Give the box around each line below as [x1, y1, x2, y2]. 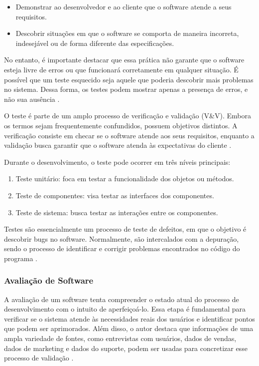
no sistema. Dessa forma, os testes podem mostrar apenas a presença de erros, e [4, 84, 248, 94]
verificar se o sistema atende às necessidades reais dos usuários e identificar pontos [4, 313, 255, 324]
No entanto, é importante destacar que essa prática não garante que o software [4, 54, 245, 65]
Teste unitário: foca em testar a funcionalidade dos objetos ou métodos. [15, 173, 234, 184]
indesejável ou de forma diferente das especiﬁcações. [15, 37, 174, 48]
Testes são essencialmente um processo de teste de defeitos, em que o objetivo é [4, 224, 247, 234]
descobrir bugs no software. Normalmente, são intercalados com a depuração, [4, 233, 239, 244]
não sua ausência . [4, 93, 60, 104]
